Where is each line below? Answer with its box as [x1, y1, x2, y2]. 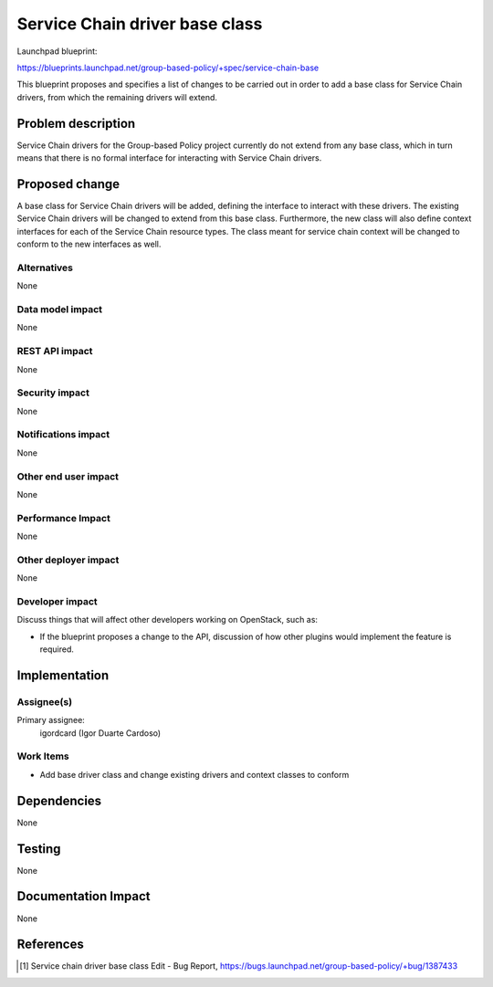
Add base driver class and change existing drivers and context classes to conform [39, 769, 350, 780]
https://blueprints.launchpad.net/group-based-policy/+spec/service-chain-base [16, 62, 320, 73]
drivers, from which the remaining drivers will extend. [16, 91, 218, 102]
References [16, 937, 84, 952]
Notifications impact [16, 428, 110, 441]
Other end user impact [16, 470, 119, 483]
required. [39, 644, 75, 655]
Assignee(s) [16, 695, 73, 708]
